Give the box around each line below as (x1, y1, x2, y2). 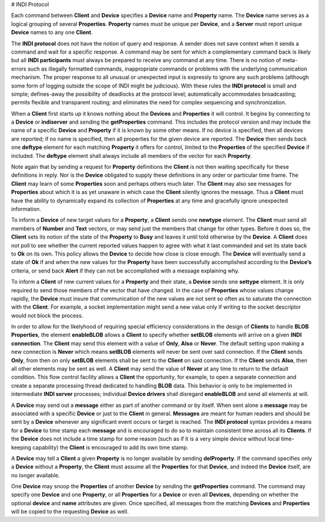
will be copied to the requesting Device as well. (11, 508, 129, 515)
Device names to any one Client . (11, 29, 93, 36)
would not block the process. (11, 312, 84, 319)
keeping (11, 444, 31, 451)
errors (11, 65, 26, 72)
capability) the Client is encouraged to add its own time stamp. (32, 444, 189, 451)
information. (11, 205, 42, 212)
